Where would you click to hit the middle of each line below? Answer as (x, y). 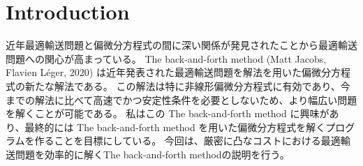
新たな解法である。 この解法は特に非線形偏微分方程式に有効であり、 (183, 85)
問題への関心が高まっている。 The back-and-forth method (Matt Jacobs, (166, 58)
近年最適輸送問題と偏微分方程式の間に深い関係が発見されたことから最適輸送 (181, 45)
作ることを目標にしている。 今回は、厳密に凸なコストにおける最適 (187, 141)
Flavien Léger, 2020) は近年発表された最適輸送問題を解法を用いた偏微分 (168, 72)
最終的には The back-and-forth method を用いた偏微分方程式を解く (175, 127)
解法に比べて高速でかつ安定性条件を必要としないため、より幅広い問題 (196, 99)
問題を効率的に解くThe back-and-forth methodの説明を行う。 (152, 154)
